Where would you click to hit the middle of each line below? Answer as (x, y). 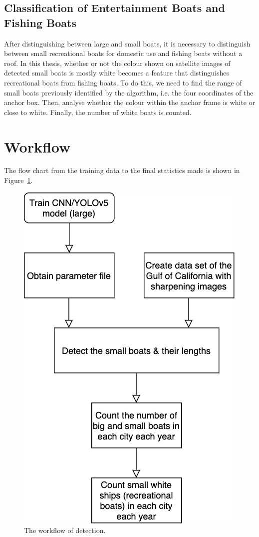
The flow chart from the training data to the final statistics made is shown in (122, 170)
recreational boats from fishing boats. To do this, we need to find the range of (123, 82)
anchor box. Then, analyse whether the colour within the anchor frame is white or (130, 102)
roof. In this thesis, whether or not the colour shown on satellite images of (117, 63)
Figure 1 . (18, 180)
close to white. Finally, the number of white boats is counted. (98, 112)
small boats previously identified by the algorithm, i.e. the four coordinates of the (129, 92)
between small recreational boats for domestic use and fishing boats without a (123, 53)
